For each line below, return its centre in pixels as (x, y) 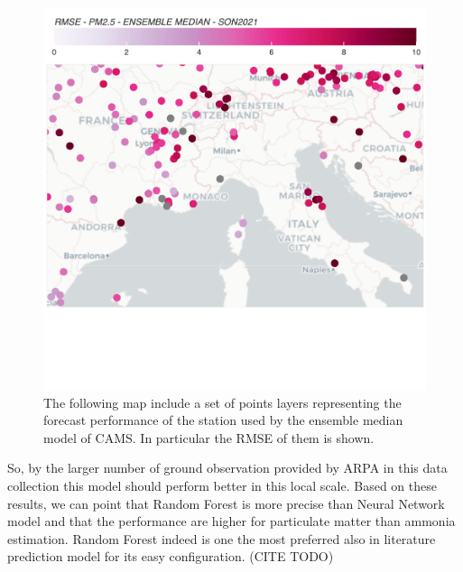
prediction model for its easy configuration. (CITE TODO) (171, 556)
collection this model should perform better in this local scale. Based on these (222, 485)
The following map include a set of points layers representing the (222, 402)
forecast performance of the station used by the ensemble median (223, 420)
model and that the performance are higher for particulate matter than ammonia (231, 521)
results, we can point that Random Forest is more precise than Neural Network (226, 503)
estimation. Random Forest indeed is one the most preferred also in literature (222, 538)
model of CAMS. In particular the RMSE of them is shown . (209, 437)
